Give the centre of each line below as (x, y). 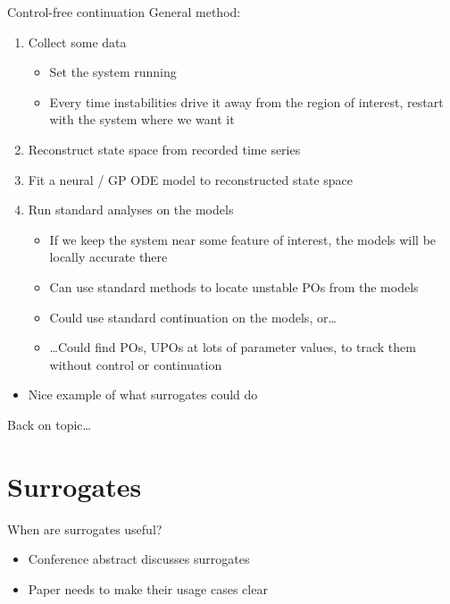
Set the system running (113, 72)
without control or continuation (136, 364)
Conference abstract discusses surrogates (139, 559)
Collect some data (77, 42)
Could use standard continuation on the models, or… (193, 317)
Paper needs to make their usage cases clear (148, 588)
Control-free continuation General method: (124, 12)
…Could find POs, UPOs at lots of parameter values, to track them (233, 347)
